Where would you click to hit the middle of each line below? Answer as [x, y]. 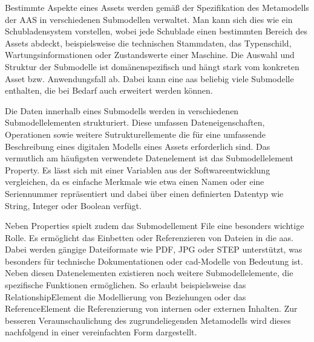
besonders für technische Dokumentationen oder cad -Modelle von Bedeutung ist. [154, 261]
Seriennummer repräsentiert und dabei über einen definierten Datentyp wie [144, 193]
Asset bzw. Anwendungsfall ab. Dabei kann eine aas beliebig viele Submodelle [149, 78]
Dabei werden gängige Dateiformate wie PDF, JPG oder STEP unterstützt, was [154, 249]
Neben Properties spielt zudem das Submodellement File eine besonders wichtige [155, 226]
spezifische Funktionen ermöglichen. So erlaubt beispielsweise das [126, 285]
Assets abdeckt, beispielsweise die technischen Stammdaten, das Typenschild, [148, 43]
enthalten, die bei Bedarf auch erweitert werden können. [109, 90]
